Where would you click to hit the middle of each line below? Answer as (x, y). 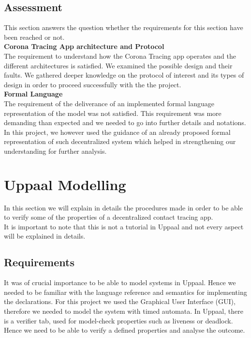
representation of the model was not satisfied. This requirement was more (113, 113)
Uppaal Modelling (65, 184)
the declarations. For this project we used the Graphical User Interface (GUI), (120, 301)
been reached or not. (34, 37)
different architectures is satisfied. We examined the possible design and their (118, 65)
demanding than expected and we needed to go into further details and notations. (125, 122)
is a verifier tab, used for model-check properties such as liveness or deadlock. (118, 320)
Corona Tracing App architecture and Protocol (84, 46)
